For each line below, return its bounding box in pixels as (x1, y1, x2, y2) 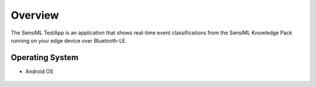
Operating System (11, 53, 79, 62)
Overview (11, 9, 59, 22)
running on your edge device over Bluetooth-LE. (11, 37, 127, 44)
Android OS (25, 68, 54, 75)
